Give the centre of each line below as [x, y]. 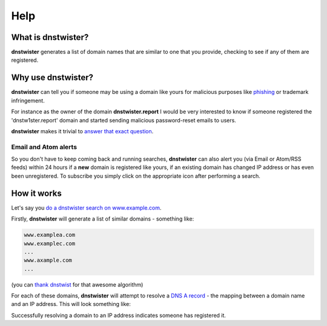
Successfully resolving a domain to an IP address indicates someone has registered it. [119, 315]
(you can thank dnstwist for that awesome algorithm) [77, 284]
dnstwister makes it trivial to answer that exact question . [82, 131]
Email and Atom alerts [44, 147]
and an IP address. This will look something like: [71, 304]
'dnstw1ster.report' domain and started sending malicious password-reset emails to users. [124, 120]
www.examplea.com [50, 235]
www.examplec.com [50, 243]
